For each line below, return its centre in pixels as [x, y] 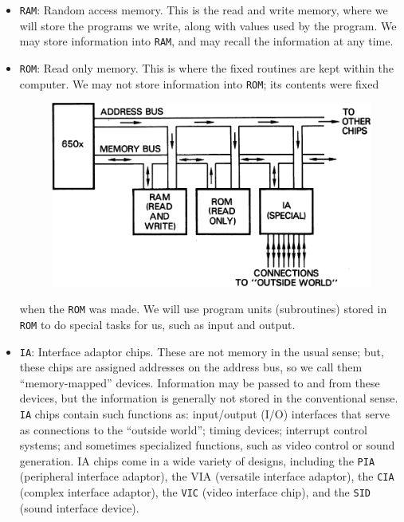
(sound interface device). [79, 507]
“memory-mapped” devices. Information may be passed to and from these [200, 382]
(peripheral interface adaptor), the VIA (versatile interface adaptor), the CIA [207, 476]
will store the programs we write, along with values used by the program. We [208, 25]
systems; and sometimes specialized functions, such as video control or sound [207, 445]
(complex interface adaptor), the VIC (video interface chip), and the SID [195, 492]
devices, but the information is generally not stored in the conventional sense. [209, 398]
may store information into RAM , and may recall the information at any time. [206, 41]
